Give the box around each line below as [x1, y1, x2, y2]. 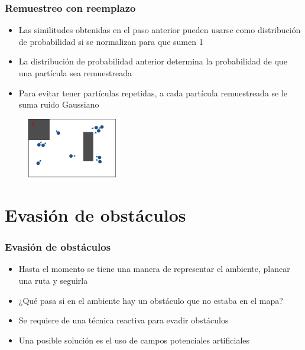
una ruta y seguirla [18, 274, 88, 286]
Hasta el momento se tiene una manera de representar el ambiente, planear [18, 262, 290, 275]
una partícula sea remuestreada [18, 67, 132, 79]
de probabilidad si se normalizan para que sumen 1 [18, 35, 203, 47]
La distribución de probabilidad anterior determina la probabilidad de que [18, 55, 287, 67]
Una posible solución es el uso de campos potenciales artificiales [18, 333, 250, 346]
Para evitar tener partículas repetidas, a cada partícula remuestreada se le [18, 86, 288, 99]
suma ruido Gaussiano [18, 98, 99, 111]
